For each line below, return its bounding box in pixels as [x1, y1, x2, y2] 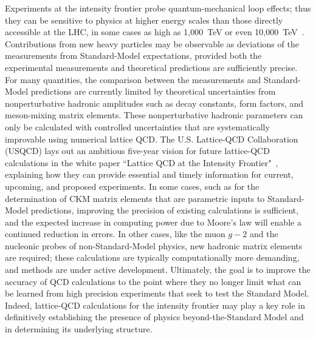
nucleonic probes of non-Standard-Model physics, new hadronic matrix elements [5, 239, 303, 252]
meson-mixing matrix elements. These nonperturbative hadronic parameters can [5, 109, 303, 121]
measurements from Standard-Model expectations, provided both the [5, 49, 262, 62]
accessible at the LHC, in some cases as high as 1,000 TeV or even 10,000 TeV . [5, 25, 304, 38]
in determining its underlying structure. [5, 323, 153, 335]
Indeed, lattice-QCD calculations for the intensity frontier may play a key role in [5, 298, 306, 311]
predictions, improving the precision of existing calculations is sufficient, [30, 204, 299, 216]
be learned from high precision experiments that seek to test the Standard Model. [5, 287, 309, 300]
